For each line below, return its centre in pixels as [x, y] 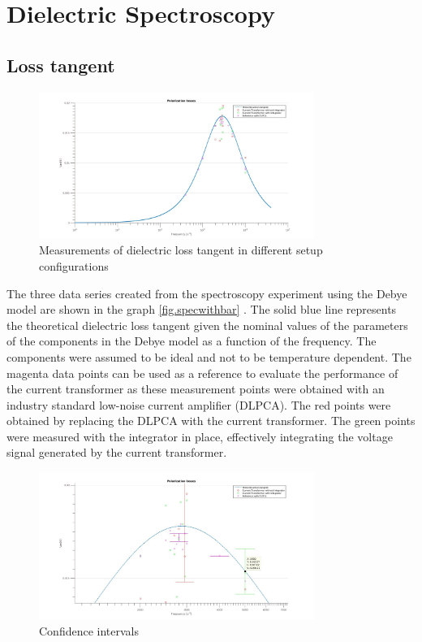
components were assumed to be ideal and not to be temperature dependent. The [209, 356]
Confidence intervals [89, 630]
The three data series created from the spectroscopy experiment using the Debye [207, 293]
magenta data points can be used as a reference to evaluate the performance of [202, 373]
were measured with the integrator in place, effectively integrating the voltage [200, 436]
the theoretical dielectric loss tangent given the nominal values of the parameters [207, 325]
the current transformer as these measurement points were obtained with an [196, 389]
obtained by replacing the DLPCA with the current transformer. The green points [211, 421]
